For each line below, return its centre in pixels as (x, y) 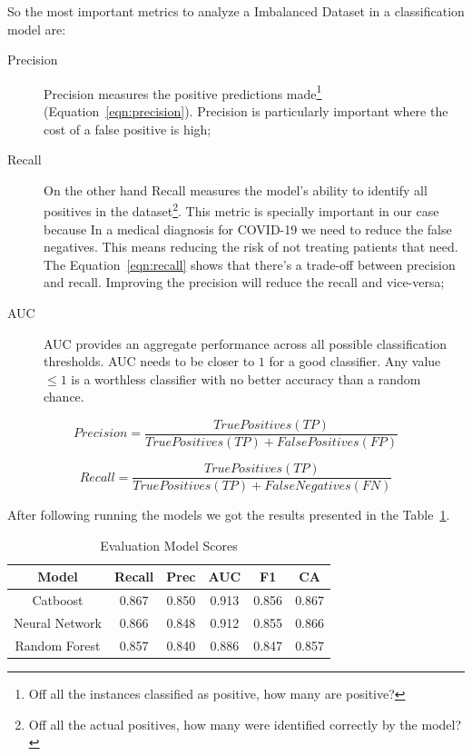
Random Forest (58, 645)
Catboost (58, 600)
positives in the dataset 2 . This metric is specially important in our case (241, 210)
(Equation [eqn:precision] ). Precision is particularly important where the (246, 111)
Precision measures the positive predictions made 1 (183, 92)
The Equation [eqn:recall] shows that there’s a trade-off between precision (250, 264)
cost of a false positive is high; (128, 129)
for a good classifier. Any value (355, 361)
